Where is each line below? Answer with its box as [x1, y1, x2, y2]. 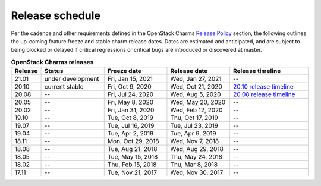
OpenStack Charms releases [11, 58, 94, 66]
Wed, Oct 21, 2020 [170, 83, 222, 91]
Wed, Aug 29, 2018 [170, 145, 224, 153]
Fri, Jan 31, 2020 [107, 106, 155, 114]
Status [44, 67, 64, 75]
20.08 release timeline [232, 90, 295, 99]
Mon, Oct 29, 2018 [107, 137, 160, 146]
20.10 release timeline [232, 83, 294, 91]
